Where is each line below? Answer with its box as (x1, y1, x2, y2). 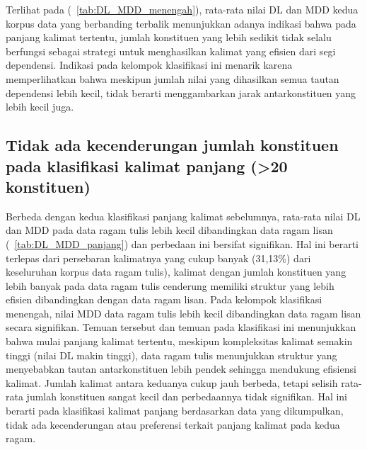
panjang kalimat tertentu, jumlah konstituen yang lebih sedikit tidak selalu (6, 30, 332, 45)
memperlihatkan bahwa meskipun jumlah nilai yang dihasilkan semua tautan (6, 71, 339, 86)
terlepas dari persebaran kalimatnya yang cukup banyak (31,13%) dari (6, 250, 311, 265)
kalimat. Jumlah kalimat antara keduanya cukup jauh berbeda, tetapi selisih (6, 375, 338, 390)
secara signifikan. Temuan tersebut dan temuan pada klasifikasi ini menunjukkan (6, 320, 356, 334)
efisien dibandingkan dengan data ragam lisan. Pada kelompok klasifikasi (6, 292, 322, 307)
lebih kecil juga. (6, 99, 74, 114)
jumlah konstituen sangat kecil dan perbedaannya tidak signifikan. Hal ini (26, 389, 347, 404)
